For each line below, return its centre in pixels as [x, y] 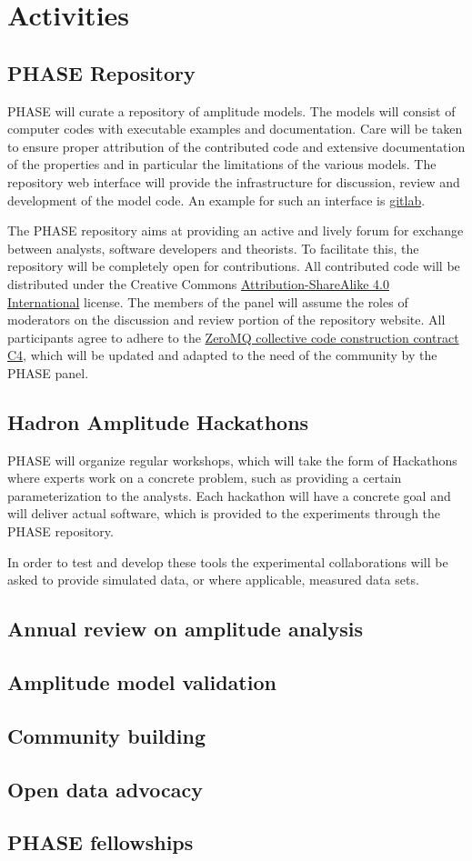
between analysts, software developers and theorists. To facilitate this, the [213, 248]
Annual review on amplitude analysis [185, 629]
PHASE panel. [48, 372]
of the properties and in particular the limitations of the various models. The [222, 164]
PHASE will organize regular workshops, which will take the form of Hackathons [232, 460]
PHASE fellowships [100, 842]
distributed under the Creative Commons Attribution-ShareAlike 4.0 [199, 283]
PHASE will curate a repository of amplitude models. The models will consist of [231, 110]
